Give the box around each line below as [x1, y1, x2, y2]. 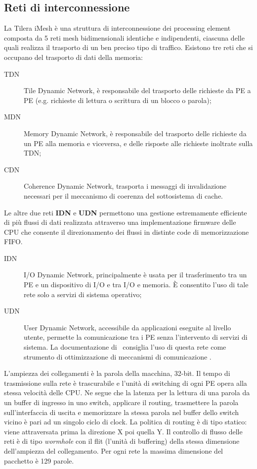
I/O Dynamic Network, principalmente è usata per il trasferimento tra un [24, 269, 247, 280]
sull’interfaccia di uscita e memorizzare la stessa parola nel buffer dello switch [4, 407, 239, 417]
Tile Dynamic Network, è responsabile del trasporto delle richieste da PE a [24, 85, 251, 96]
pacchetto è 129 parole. [4, 455, 74, 466]
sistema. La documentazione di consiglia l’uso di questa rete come [24, 342, 226, 352]
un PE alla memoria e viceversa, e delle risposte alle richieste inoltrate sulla [24, 138, 253, 148]
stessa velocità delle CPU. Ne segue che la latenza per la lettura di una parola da [4, 387, 250, 398]
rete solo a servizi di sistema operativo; [24, 289, 142, 299]
